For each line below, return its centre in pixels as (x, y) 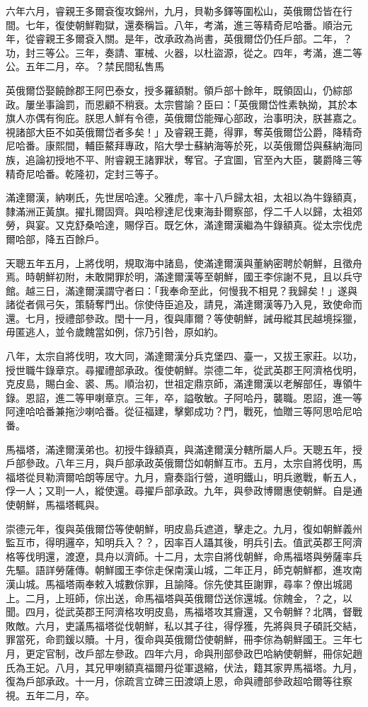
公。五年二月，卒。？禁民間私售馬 (85, 66)
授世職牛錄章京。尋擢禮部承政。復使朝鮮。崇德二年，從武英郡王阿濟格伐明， (184, 369)
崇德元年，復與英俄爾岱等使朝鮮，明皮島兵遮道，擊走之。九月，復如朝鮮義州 (184, 528)
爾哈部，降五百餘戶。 (55, 238)
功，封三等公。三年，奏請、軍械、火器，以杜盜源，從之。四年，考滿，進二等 (184, 52)
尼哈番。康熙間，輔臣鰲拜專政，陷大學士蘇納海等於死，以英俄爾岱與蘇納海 (179, 146)
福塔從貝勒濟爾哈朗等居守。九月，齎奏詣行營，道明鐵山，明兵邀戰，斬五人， (184, 476)
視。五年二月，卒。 (50, 695)
